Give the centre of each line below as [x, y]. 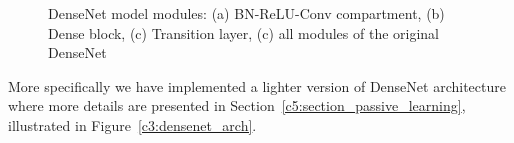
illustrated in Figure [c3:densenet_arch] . [132, 124]
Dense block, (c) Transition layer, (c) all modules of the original [243, 32]
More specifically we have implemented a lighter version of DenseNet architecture [257, 85]
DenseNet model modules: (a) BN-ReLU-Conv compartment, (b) [246, 13]
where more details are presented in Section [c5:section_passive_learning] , [237, 105]
